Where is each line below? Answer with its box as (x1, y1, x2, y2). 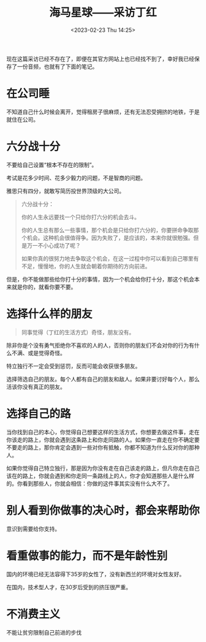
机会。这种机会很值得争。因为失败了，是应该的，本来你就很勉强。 (26, 234, 194, 241)
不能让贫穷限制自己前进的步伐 (6, 628, 82, 636)
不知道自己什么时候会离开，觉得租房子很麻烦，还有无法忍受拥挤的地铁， (6, 108, 189, 115)
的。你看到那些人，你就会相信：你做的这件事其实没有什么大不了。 (6, 480, 173, 487)
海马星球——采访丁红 (48, 6, 157, 20)
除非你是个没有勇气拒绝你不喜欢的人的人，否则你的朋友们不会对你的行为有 (6, 342, 194, 349)
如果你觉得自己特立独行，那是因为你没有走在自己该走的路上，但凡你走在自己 (6, 464, 200, 472)
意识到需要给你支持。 (6, 525, 60, 532)
